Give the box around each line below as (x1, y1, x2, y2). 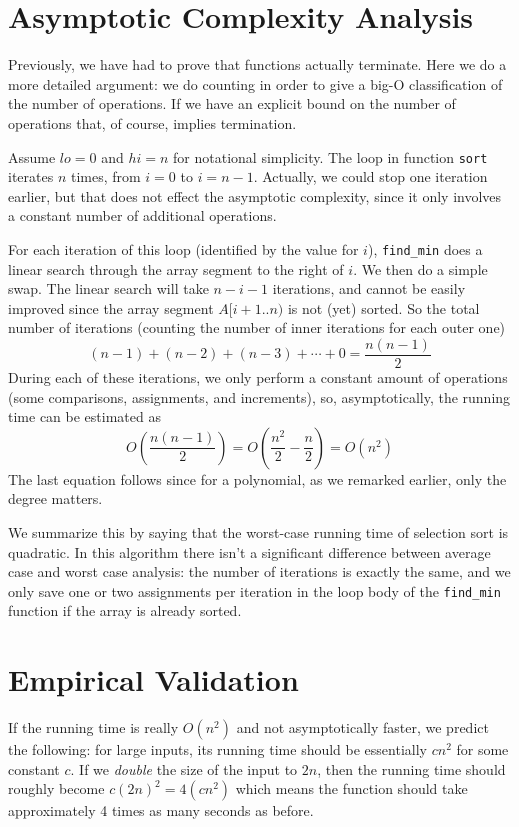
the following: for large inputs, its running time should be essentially (8, 739, 427, 760)
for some (456, 739, 509, 760)
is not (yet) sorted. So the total (287, 297, 480, 318)
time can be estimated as (8, 406, 161, 427)
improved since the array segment (8, 297, 214, 318)
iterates (8, 166, 54, 187)
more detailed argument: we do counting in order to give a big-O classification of (8, 73, 503, 94)
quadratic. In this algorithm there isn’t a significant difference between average (8, 541, 491, 562)
